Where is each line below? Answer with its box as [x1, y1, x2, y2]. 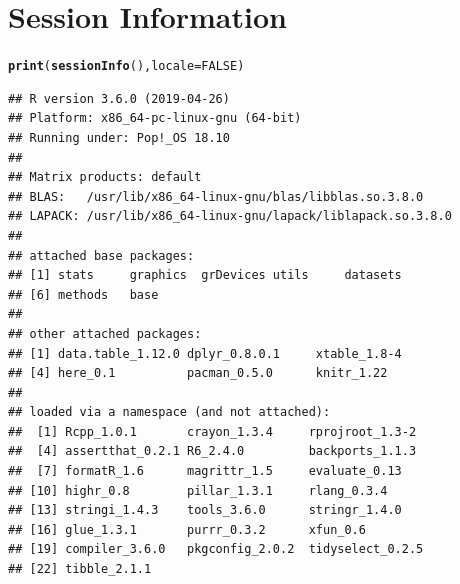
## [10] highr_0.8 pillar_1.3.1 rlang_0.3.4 [8, 483, 388, 498]
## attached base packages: [8, 248, 195, 263]
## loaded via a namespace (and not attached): [8, 405, 331, 420]
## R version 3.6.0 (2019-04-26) [8, 91, 230, 106]
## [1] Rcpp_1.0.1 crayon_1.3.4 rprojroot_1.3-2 [8, 424, 417, 439]
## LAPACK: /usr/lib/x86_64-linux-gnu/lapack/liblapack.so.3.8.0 [8, 209, 452, 224]
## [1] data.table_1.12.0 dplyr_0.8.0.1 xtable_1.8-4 [8, 346, 402, 361]
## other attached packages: [8, 326, 202, 341]
